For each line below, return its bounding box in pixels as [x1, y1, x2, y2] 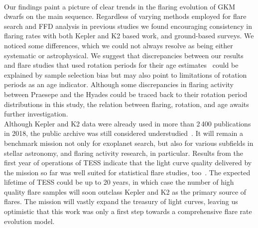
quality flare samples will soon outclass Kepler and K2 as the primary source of [4, 186, 247, 197]
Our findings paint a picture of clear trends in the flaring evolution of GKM [4, 1, 236, 11]
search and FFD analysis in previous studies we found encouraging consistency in [4, 20, 252, 31]
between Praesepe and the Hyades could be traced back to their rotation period [4, 89, 248, 99]
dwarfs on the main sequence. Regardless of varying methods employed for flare [4, 11, 247, 21]
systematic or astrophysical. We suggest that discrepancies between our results [4, 50, 244, 60]
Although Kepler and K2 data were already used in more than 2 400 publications [4, 118, 251, 128]
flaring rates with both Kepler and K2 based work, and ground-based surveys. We [4, 30, 254, 41]
